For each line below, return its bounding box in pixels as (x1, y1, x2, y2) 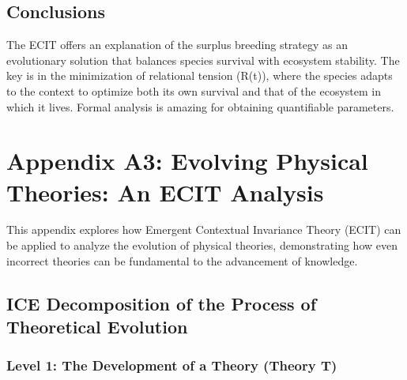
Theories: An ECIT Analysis (6, 175, 324, 208)
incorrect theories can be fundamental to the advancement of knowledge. (6, 252, 358, 269)
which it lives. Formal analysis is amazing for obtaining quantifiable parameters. (6, 98, 394, 115)
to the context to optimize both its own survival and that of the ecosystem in (6, 82, 381, 99)
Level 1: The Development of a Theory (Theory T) (6, 356, 337, 375)
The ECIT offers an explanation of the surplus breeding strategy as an (6, 36, 349, 53)
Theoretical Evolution (6, 314, 188, 339)
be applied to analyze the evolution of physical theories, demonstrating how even (6, 237, 398, 254)
